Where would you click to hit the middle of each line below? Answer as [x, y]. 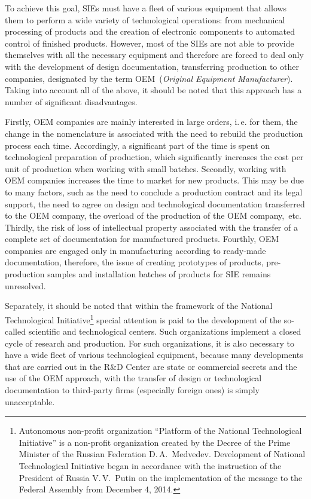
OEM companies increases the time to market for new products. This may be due [155, 180]
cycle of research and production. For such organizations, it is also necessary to [150, 343]
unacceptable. [30, 401]
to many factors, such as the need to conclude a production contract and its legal [154, 192]
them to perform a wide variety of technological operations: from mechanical [145, 19]
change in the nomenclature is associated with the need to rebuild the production [154, 133]
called [15, 331]
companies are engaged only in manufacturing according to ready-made [135, 250]
